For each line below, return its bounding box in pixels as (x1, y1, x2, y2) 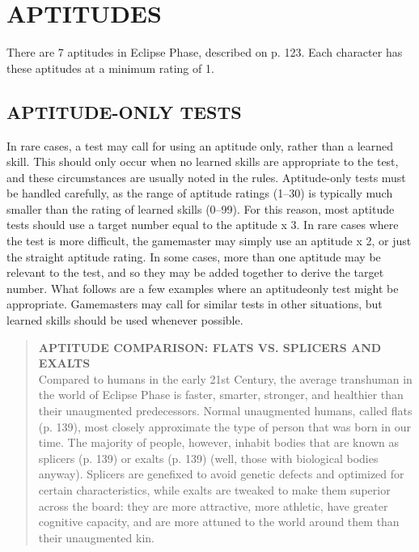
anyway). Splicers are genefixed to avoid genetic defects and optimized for (38, 465, 404, 482)
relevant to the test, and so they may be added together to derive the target (6, 264, 384, 281)
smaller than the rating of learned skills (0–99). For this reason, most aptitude (6, 200, 395, 217)
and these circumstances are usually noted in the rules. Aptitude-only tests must (6, 168, 406, 185)
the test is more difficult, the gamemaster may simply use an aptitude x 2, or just (6, 232, 412, 249)
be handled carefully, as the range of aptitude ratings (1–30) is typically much (6, 185, 393, 202)
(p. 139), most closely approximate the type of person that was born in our (38, 418, 411, 435)
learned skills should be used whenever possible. (6, 312, 243, 329)
